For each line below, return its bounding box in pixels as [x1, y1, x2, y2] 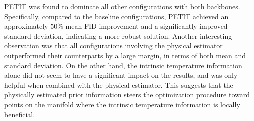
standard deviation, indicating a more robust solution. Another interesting [4, 30, 232, 41]
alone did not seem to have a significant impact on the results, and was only [4, 70, 238, 80]
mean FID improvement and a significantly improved [65, 21, 228, 31]
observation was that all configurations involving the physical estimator [4, 40, 223, 51]
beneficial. [4, 109, 35, 119]
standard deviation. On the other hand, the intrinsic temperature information [4, 60, 242, 70]
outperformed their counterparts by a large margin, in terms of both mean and [4, 50, 246, 60]
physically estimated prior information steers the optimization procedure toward [4, 89, 250, 100]
